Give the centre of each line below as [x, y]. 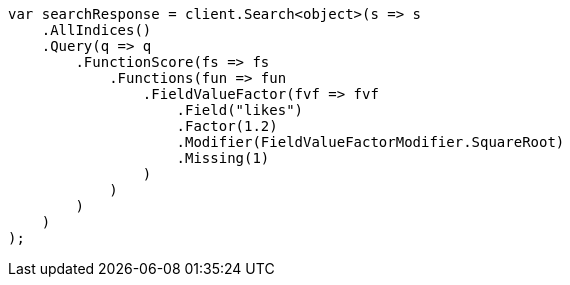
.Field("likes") [240, 110]
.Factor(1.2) [227, 126]
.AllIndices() [96, 30]
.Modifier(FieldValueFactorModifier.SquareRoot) [370, 142]
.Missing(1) [223, 158]
